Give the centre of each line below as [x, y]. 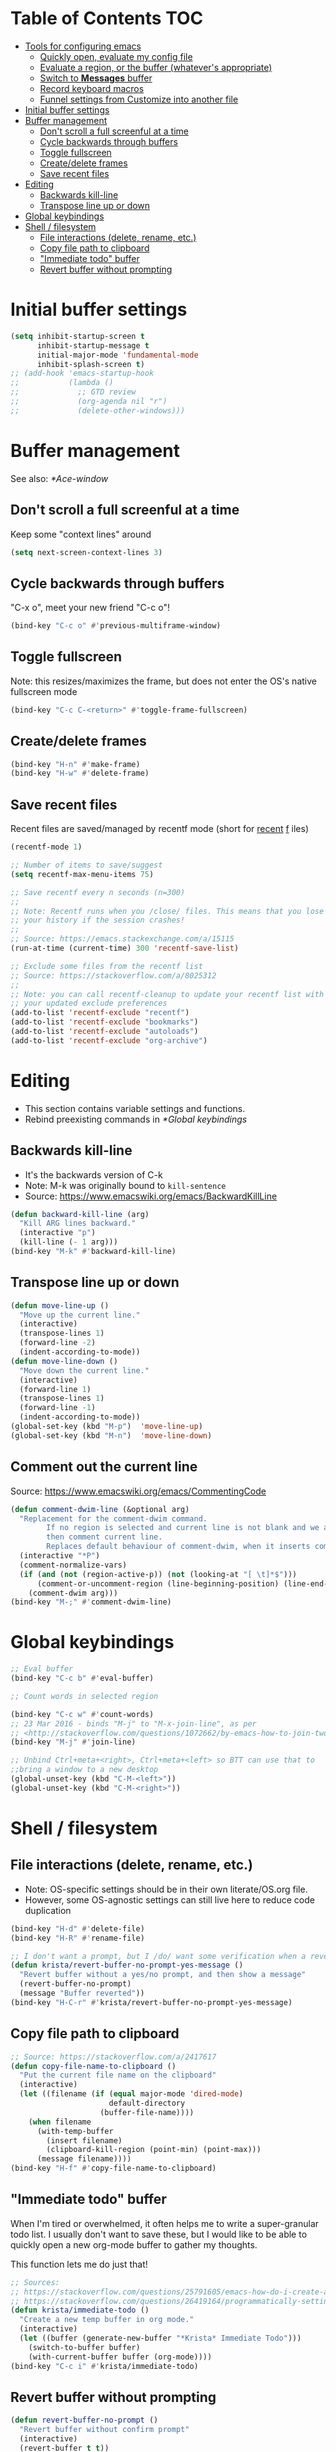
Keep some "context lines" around [81, 534]
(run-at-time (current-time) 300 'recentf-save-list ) [125, 948]
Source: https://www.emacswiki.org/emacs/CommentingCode [138, 1491]
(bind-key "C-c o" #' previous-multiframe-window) [116, 626]
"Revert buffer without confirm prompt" [104, 2430]
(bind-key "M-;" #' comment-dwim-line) [91, 1602]
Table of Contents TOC [107, 18]
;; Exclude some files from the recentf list [106, 966]
